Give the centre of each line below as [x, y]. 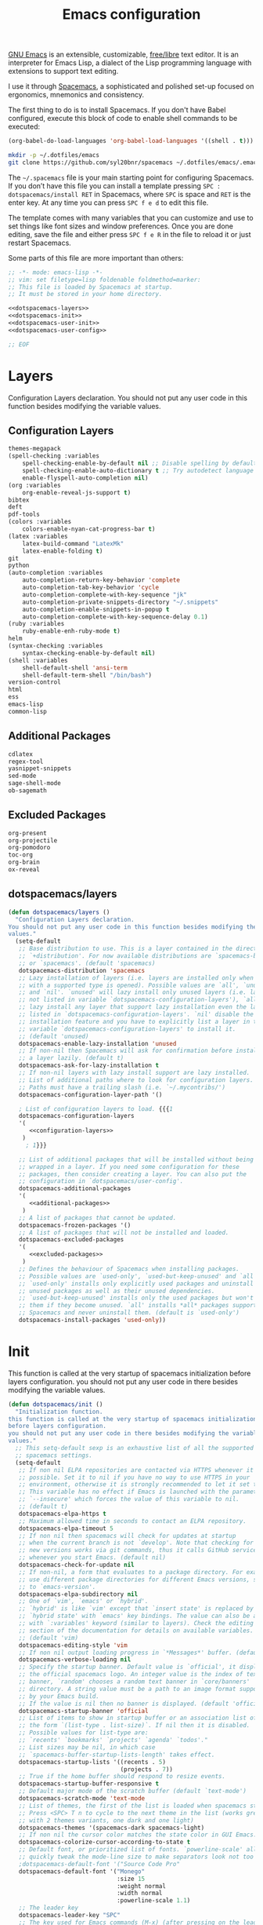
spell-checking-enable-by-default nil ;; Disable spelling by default [140, 464]
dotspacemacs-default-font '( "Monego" [82, 1871]
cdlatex [21, 754]
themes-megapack [34, 449]
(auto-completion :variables [56, 573]
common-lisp [27, 711]
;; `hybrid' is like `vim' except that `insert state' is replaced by [136, 1609]
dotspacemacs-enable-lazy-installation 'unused [97, 1043]
